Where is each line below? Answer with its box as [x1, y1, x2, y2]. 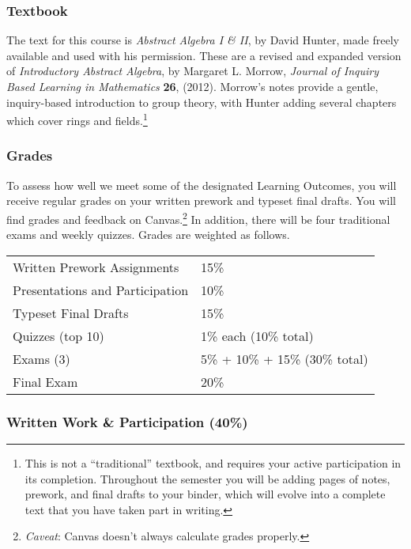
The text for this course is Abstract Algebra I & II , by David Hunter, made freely [6, 32, 399, 48]
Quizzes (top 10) [13, 326, 104, 345]
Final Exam [13, 372, 78, 391]
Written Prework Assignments [13, 257, 179, 276]
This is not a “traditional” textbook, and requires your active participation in [25, 454, 402, 471]
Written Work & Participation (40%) [6, 411, 248, 431]
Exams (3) [13, 349, 70, 368]
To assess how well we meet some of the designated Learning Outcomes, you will [6, 176, 397, 193]
